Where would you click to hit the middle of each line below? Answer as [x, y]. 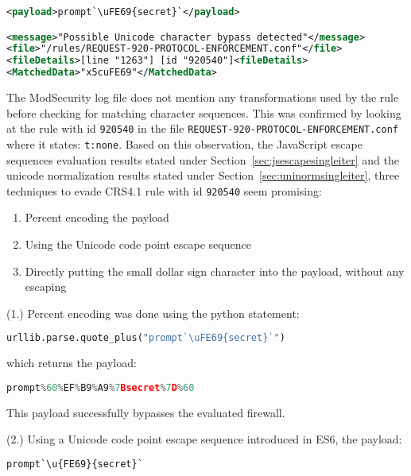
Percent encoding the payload [97, 217]
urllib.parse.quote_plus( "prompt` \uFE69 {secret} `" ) [146, 338]
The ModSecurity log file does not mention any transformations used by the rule [203, 97]
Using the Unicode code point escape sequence [138, 244]
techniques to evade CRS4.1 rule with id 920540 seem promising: [164, 190]
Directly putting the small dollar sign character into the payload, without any [215, 271]
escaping [46, 286]
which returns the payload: [72, 363]
